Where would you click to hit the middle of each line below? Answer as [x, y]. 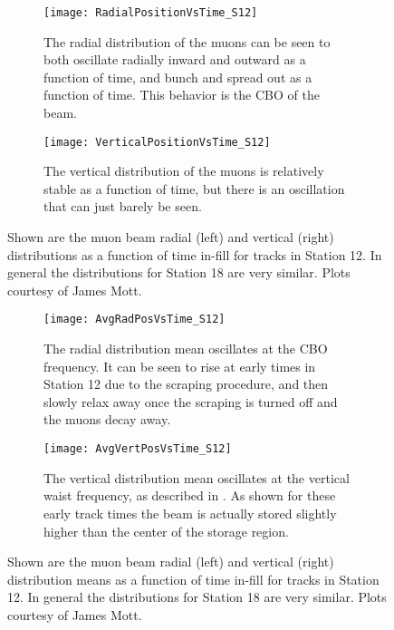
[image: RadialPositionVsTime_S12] [151, 13]
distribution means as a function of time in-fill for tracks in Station [193, 579]
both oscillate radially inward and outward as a [175, 59]
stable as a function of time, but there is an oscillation [194, 188]
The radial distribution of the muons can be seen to [187, 41]
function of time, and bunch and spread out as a [178, 77]
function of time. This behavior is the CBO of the [182, 95]
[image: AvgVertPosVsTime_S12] [138, 449]
